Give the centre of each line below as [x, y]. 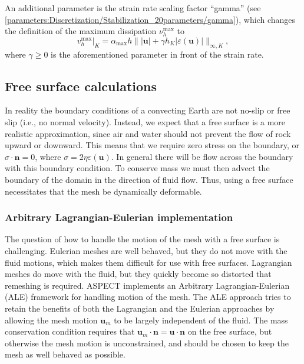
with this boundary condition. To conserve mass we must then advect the [137, 168]
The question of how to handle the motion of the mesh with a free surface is [142, 239]
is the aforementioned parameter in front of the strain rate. [157, 54]
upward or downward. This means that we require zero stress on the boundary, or [152, 145]
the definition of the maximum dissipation [81, 31]
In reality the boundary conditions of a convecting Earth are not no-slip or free [148, 110]
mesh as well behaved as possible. [65, 354]
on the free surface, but [230, 331]
